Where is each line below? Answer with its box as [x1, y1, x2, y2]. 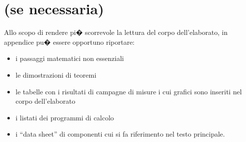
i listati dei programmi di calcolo [15, 112, 114, 122]
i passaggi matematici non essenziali [15, 53, 124, 63]
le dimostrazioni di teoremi [15, 69, 97, 80]
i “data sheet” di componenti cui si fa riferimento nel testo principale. [15, 129, 225, 139]
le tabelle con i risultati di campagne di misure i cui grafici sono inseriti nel [15, 86, 242, 96]
